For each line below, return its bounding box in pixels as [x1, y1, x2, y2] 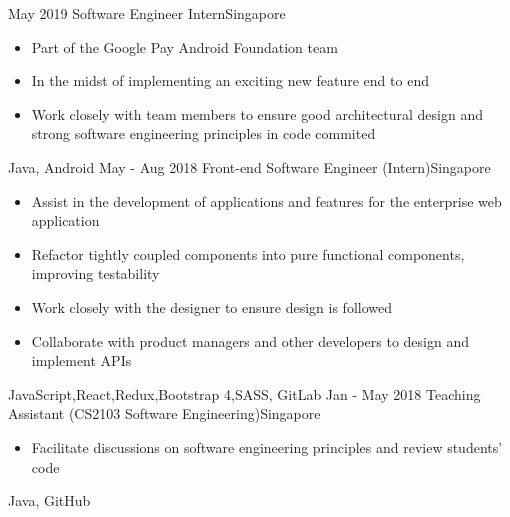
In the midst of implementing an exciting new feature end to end [31, 70, 429, 91]
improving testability [31, 263, 160, 284]
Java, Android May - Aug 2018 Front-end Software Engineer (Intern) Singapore [8, 156, 491, 177]
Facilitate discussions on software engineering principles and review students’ [31, 436, 503, 457]
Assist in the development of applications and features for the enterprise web [31, 190, 502, 211]
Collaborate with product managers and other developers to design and [31, 330, 469, 351]
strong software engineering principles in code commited [31, 123, 376, 144]
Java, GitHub [8, 490, 91, 511]
